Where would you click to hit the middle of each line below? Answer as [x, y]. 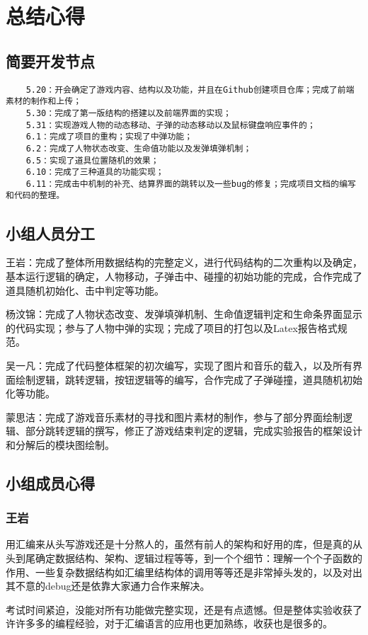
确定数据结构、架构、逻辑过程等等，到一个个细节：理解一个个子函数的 [199, 558]
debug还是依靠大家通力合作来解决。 [127, 586]
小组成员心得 [50, 482]
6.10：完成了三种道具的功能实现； [95, 172]
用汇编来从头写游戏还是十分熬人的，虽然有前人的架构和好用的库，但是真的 [179, 544]
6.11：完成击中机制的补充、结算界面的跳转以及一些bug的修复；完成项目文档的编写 [191, 184]
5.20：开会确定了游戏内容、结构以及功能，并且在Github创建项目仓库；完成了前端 [190, 90]
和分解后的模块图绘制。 [60, 444]
